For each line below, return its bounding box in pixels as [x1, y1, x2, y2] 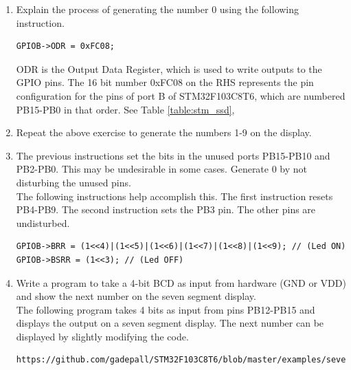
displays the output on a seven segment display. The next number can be [16, 316, 324, 330]
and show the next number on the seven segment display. [16, 289, 256, 303]
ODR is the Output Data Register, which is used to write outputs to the [16, 61, 322, 76]
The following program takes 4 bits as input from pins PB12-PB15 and [16, 302, 315, 316]
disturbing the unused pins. [16, 175, 131, 189]
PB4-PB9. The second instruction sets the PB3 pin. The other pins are [16, 202, 316, 217]
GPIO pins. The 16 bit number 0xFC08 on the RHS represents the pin [16, 75, 314, 89]
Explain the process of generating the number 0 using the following [16, 2, 299, 16]
